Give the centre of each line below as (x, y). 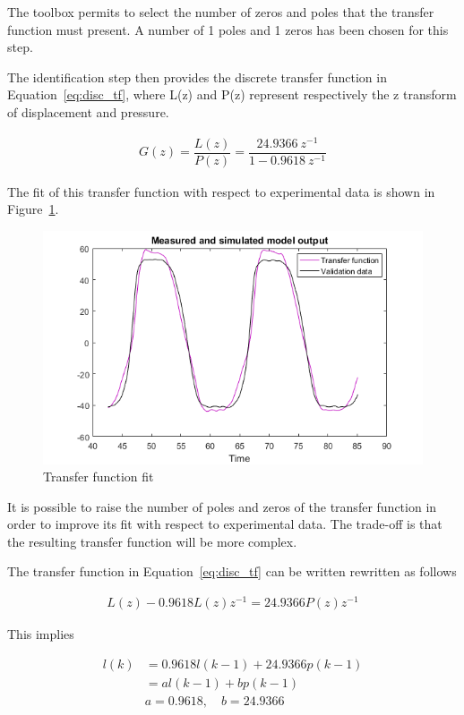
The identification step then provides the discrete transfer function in (197, 77)
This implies (41, 634)
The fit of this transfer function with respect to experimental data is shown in (221, 191)
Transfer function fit (99, 477)
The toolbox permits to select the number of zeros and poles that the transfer (221, 12)
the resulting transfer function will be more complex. (152, 541)
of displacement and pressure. (88, 111)
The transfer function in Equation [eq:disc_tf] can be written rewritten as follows (232, 571)
